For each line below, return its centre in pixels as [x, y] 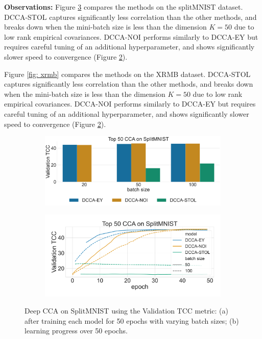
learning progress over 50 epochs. [76, 331]
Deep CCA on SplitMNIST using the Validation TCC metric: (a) [126, 311]
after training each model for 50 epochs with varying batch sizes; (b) [132, 320]
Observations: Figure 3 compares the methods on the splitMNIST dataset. [124, 7]
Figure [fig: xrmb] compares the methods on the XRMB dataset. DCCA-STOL [127, 74]
